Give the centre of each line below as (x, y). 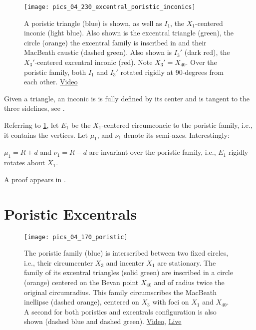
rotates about (25, 163)
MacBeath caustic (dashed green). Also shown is (98, 52)
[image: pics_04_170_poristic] (76, 237)
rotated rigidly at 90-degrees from (172, 72)
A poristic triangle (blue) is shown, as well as (93, 23)
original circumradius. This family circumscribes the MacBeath (121, 292)
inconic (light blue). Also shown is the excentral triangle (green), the (129, 33)
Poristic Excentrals (70, 213)
